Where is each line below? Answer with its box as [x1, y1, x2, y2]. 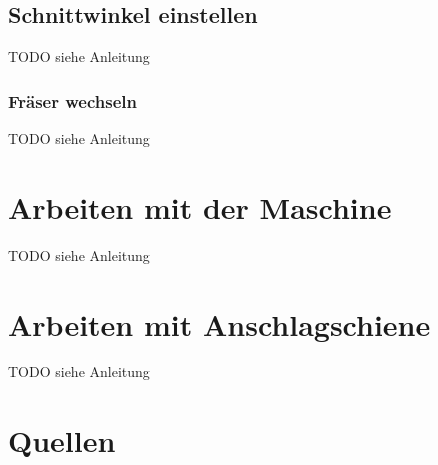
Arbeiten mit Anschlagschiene [8, 303, 431, 344]
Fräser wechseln [8, 88, 137, 113]
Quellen [8, 420, 116, 461]
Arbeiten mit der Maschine [8, 186, 392, 227]
